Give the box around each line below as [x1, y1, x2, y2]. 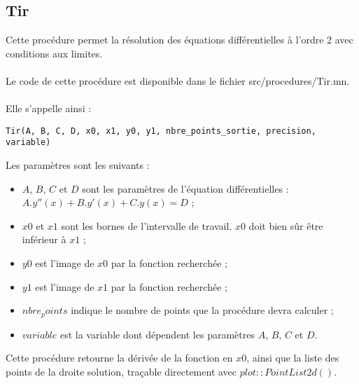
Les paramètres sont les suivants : [6, 158, 150, 172]
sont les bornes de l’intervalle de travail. [61, 218, 232, 233]
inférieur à [22, 232, 66, 247]
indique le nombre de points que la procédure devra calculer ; [71, 303, 334, 317]
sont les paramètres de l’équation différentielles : [82, 181, 289, 196]
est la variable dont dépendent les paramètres [59, 327, 255, 341]
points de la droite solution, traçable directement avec [6, 364, 237, 378]
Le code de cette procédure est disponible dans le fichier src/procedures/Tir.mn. [6, 73, 350, 88]
